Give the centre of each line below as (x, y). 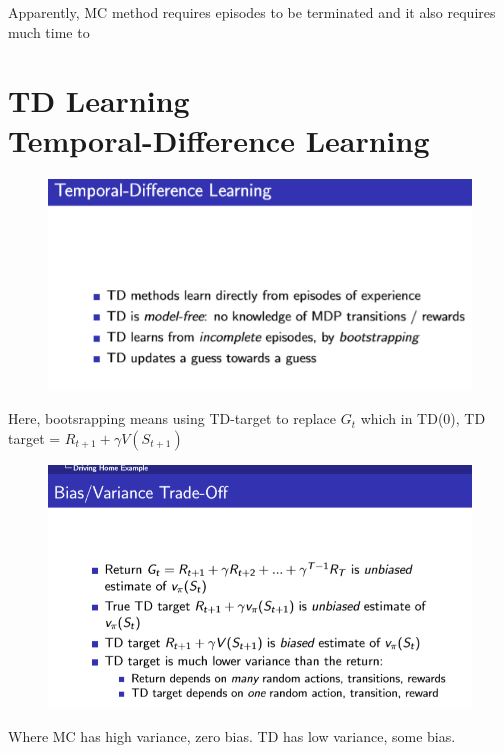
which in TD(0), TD (423, 418)
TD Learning (99, 100)
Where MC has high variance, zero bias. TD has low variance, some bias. (232, 736)
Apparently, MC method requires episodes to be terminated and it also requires (252, 12)
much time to (49, 31)
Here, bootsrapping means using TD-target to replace (172, 418)
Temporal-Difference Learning (219, 139)
